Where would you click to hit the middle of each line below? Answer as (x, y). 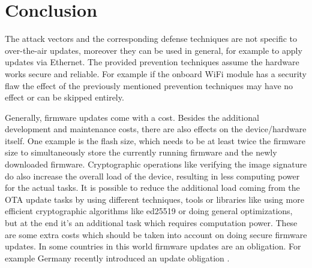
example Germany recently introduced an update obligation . (117, 258)
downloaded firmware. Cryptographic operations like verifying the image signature (156, 164)
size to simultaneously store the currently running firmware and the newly (141, 152)
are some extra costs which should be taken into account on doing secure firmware (156, 234)
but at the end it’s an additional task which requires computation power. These (151, 223)
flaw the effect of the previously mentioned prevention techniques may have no (149, 85)
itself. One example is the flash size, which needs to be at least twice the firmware (155, 140)
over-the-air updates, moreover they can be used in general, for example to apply (154, 50)
